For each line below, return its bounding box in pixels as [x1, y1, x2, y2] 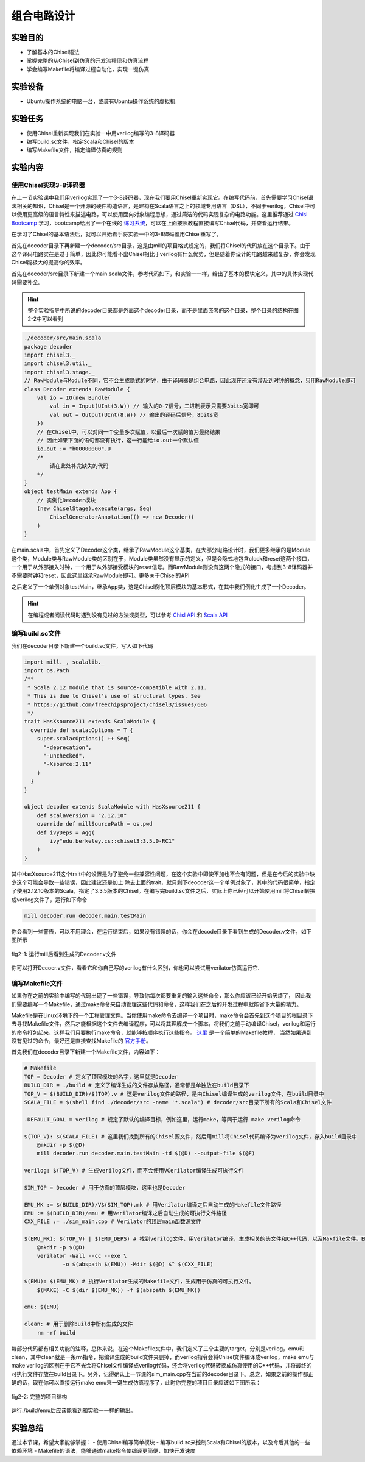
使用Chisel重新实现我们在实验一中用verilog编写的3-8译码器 [26, 129, 175, 137]
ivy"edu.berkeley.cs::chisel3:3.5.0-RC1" [49, 837, 175, 844]
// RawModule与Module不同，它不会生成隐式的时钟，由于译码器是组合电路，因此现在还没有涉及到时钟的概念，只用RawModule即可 [24, 377, 356, 384]
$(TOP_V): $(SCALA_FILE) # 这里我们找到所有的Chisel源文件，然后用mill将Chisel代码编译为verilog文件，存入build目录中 [24, 1133, 357, 1140]
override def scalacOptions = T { [30, 726, 134, 734]
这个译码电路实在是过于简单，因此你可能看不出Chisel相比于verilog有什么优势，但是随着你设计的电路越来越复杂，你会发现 [11, 250, 316, 257]
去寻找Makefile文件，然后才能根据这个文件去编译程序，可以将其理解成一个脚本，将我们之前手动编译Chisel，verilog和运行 [11, 1020, 316, 1027]
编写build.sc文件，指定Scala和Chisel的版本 [26, 138, 134, 146]
